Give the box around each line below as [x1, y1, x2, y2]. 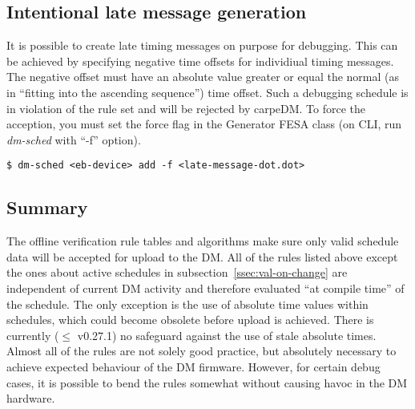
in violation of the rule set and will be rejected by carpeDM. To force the [6, 99, 366, 116]
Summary [6, 195, 88, 220]
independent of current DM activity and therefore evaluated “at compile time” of [6, 280, 405, 296]
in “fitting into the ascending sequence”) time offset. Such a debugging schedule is [6, 83, 409, 100]
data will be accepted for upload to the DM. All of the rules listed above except [6, 248, 398, 265]
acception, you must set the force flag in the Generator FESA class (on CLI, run [6, 115, 402, 132]
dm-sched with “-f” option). [6, 131, 141, 148]
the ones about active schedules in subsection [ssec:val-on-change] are [6, 264, 348, 281]
